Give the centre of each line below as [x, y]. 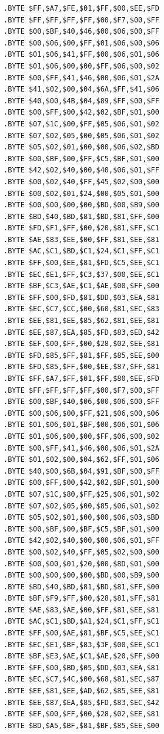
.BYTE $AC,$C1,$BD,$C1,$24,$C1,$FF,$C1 [81, 251]
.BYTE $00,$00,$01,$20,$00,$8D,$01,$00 [81, 564]
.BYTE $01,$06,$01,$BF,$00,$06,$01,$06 [81, 425]
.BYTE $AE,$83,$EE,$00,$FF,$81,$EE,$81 [81, 239]
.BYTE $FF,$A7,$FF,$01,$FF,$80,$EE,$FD [81, 379]
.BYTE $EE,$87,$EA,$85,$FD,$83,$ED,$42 [81, 332]
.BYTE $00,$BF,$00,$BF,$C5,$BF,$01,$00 [81, 529]
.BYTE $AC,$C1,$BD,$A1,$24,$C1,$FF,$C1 [81, 622]
